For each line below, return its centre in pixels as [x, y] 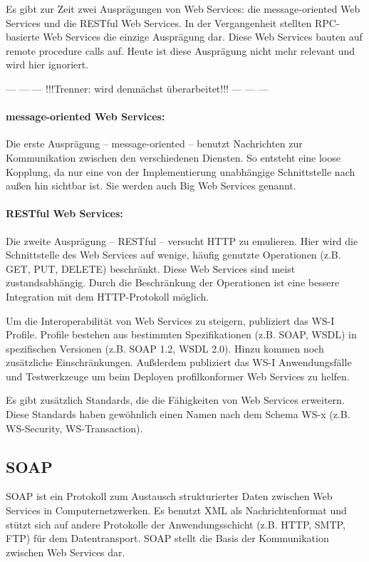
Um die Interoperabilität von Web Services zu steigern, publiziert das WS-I [170, 320]
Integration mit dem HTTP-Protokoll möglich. [108, 296]
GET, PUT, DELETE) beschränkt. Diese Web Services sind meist [151, 268]
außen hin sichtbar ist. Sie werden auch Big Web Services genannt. [151, 186]
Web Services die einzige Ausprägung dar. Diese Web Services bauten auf [203, 37]
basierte [23, 37]
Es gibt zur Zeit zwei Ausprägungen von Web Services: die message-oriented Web [183, 9]
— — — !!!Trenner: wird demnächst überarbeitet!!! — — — [137, 88]
